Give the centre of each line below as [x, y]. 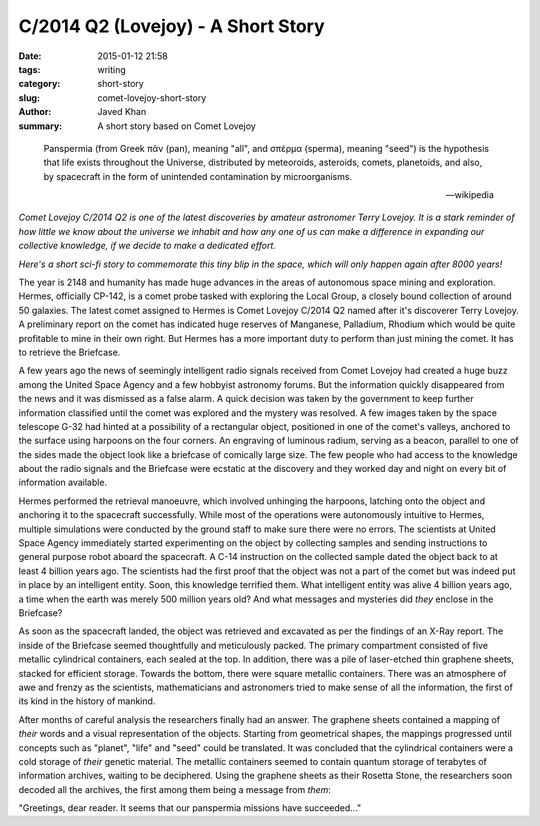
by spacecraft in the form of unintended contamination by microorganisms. [198, 176]
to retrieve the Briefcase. [69, 352]
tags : [29, 69]
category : [39, 84]
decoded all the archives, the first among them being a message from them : [175, 789]
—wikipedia [469, 195]
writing [112, 69]
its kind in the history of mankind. [87, 701]
